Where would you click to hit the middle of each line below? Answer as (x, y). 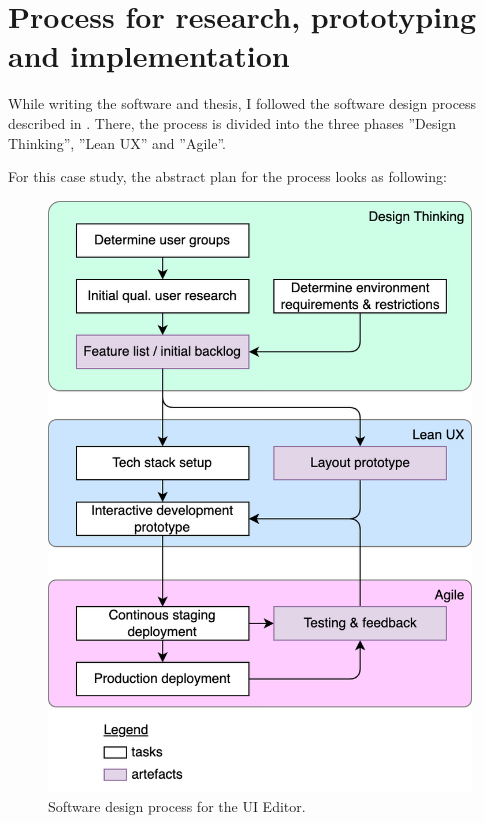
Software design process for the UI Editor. (177, 805)
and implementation (149, 55)
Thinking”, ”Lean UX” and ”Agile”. (117, 142)
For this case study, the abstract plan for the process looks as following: (227, 176)
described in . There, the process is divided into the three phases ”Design (232, 122)
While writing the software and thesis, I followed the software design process (242, 103)
